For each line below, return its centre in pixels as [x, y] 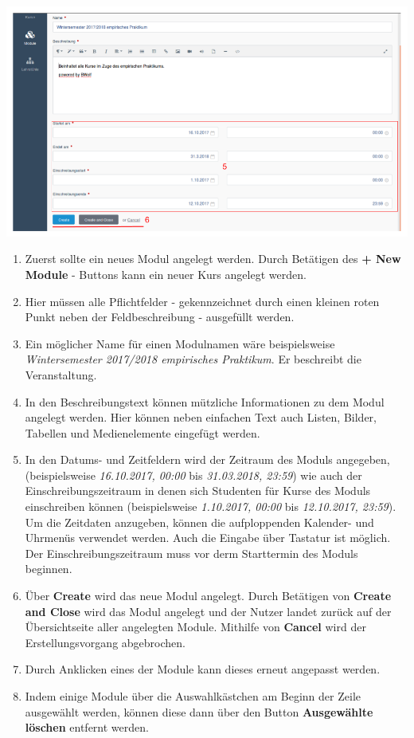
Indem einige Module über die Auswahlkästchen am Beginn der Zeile [193, 696]
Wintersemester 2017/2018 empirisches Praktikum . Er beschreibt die [193, 359]
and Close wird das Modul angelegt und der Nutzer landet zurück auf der [208, 611]
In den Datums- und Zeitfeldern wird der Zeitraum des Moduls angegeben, [207, 459]
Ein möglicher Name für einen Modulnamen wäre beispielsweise [180, 343]
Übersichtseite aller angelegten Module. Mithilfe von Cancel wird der [195, 627]
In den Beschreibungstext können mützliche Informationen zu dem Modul [205, 401]
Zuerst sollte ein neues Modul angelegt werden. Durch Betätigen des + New [213, 259]
